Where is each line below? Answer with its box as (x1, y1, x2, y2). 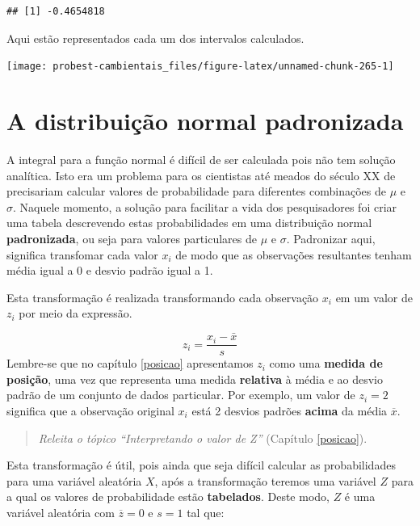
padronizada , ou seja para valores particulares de (6, 229, 257, 246)
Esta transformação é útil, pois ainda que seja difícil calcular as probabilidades (6, 457, 396, 473)
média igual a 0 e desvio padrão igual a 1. (6, 262, 213, 279)
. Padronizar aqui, (286, 229, 376, 246)
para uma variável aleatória (6, 472, 142, 489)
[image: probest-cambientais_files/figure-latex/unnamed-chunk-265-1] (6, 61, 394, 73)
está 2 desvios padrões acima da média (191, 402, 388, 419)
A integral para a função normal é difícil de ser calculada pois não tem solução (6, 150, 396, 167)
